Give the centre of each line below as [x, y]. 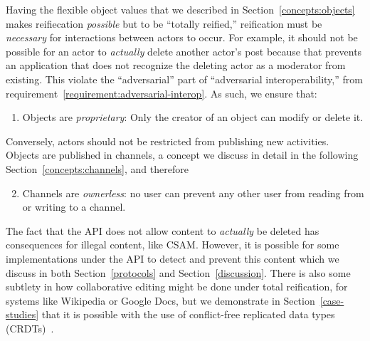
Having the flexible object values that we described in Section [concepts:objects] [180, 9]
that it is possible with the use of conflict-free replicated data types [188, 314]
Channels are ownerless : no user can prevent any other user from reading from [193, 193]
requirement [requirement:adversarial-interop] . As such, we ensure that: [162, 93]
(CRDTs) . [30, 328]
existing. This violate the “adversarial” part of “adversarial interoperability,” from [184, 79]
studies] [22, 314]
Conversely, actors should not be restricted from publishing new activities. [168, 141]
